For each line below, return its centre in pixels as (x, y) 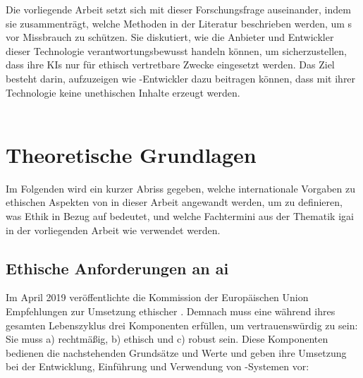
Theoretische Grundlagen (131, 154)
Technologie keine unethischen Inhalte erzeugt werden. (123, 92)
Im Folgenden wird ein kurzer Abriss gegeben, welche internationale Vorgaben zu (181, 188)
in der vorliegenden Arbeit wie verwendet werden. (113, 230)
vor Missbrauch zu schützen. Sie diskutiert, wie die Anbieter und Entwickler (170, 37)
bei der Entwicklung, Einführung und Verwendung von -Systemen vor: (158, 366)
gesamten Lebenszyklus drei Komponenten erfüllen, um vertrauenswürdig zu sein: (182, 325)
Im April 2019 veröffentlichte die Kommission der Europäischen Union (157, 297)
